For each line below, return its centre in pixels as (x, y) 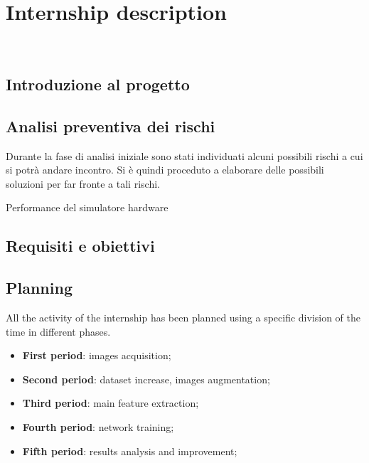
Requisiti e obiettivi (80, 246)
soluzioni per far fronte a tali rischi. (83, 183)
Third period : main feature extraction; (111, 403)
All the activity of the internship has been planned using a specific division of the (183, 318)
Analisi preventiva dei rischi (111, 126)
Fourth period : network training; (98, 427)
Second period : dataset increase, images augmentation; (146, 379)
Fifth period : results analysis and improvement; (130, 451)
